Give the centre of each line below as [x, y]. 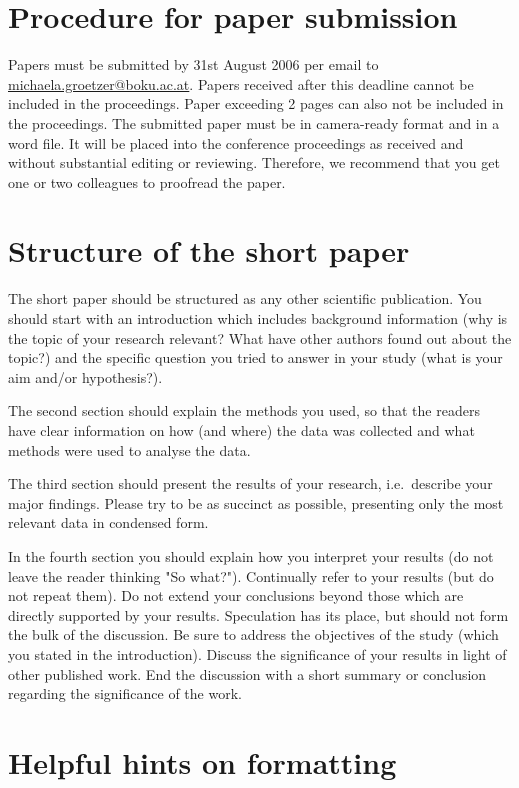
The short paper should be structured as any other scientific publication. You [245, 298]
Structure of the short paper [209, 250]
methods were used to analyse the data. [129, 449]
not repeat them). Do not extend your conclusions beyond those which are [236, 595]
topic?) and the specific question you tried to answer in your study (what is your [255, 357]
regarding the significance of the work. [125, 693]
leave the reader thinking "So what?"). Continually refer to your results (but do [251, 575]
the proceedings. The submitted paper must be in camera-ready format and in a [254, 122]
